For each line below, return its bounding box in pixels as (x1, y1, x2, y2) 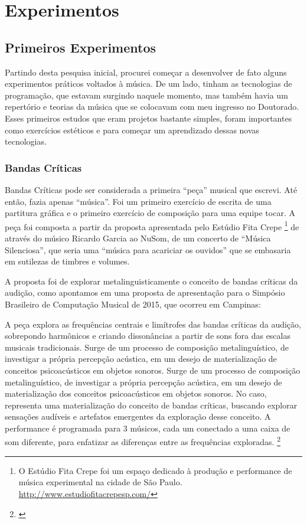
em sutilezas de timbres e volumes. (5, 255, 130, 267)
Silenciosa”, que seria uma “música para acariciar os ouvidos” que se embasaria (5, 243, 291, 256)
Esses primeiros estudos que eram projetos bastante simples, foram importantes (5, 112, 292, 124)
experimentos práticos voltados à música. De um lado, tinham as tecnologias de (5, 77, 292, 90)
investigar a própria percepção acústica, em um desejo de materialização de (5, 352, 277, 365)
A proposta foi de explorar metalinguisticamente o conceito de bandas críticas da (5, 274, 298, 287)
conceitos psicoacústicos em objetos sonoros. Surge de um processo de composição (5, 364, 301, 376)
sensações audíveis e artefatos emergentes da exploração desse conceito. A (5, 410, 271, 423)
